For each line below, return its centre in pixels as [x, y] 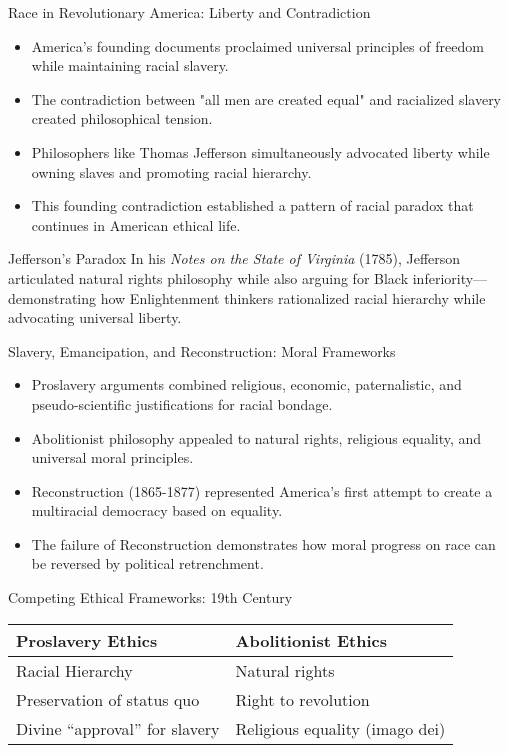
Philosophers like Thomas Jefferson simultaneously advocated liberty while [260, 151]
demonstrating [52, 297]
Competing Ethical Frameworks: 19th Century [150, 597]
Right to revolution [302, 699]
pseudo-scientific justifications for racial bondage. [182, 403]
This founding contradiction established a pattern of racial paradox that [252, 205]
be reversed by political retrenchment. [147, 563]
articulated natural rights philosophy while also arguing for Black [208, 277]
